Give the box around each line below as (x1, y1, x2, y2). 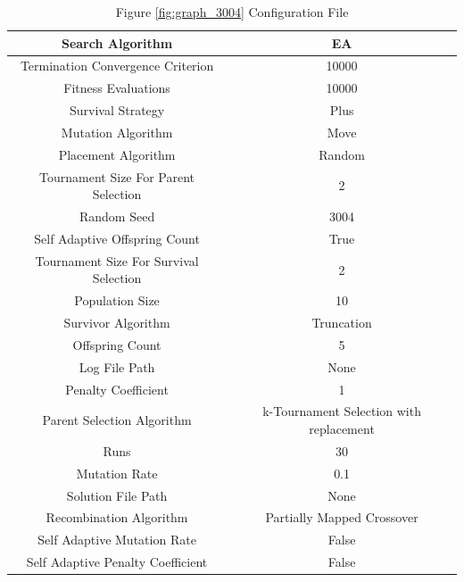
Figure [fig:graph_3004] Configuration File (115, 3, 349, 21)
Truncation (311, 313, 372, 332)
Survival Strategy (69, 101, 165, 120)
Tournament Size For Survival (35, 251, 199, 270)
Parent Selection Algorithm (42, 411, 192, 429)
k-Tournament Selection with (262, 402, 421, 420)
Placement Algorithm (58, 145, 176, 163)
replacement (309, 420, 375, 438)
